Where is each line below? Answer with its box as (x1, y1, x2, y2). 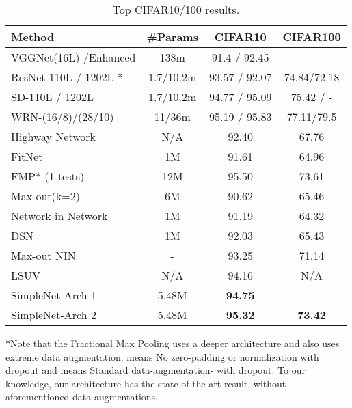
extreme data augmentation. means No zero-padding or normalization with (5, 349, 319, 364)
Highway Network (11, 128, 96, 144)
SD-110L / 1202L (11, 89, 94, 105)
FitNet (11, 148, 43, 164)
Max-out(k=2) (11, 188, 80, 204)
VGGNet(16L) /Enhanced (11, 49, 136, 65)
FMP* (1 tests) (11, 168, 85, 184)
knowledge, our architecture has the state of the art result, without (5, 376, 286, 390)
